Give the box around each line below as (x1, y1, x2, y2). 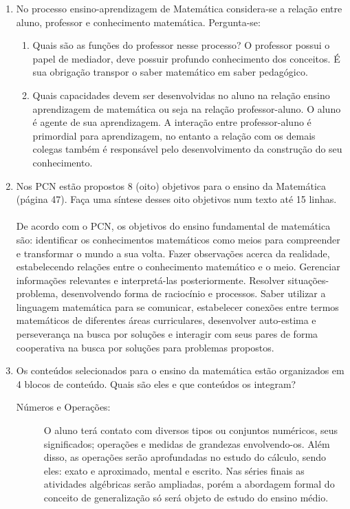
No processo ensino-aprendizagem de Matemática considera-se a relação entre (16, 1, 342, 15)
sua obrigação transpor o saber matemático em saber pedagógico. (32, 65, 308, 79)
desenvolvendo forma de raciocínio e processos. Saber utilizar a (61, 286, 326, 301)
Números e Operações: (16, 400, 111, 414)
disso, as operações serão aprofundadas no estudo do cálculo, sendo (43, 450, 327, 464)
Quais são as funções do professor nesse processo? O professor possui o (32, 38, 330, 52)
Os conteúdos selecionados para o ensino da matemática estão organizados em (16, 363, 344, 378)
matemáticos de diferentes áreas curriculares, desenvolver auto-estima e (16, 313, 316, 327)
